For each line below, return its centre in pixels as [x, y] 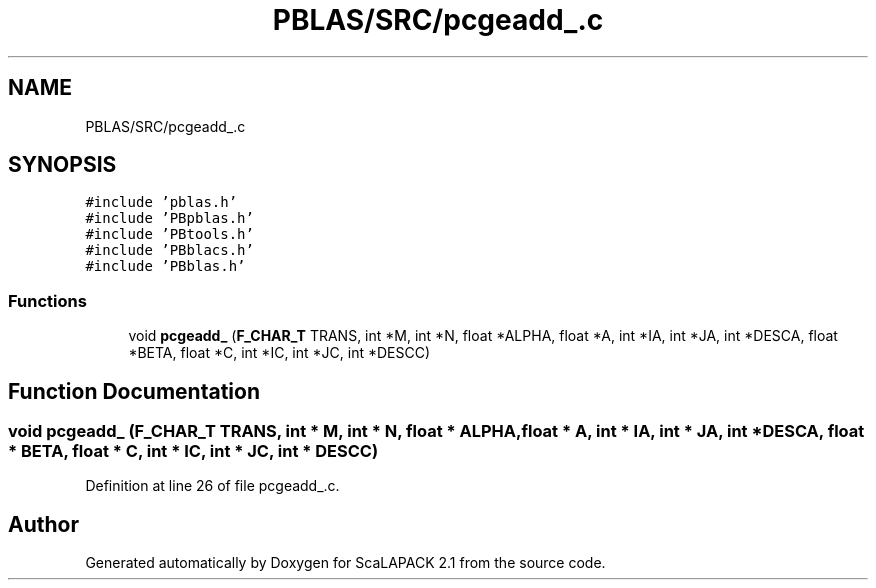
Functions [47, 300]
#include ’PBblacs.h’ [169, 250]
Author [43, 524]
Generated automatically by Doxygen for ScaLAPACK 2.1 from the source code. [345, 563]
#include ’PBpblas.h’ [169, 218]
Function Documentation [134, 391]
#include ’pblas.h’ [161, 202]
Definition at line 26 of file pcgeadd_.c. [212, 486]
